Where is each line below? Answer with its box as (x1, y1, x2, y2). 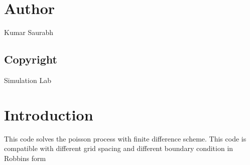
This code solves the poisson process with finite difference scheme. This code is (4, 133, 246, 143)
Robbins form (4, 152, 46, 163)
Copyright (4, 51, 57, 67)
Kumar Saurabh (4, 27, 54, 37)
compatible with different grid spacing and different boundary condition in (4, 143, 233, 153)
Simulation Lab (4, 74, 51, 85)
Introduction (4, 104, 93, 124)
